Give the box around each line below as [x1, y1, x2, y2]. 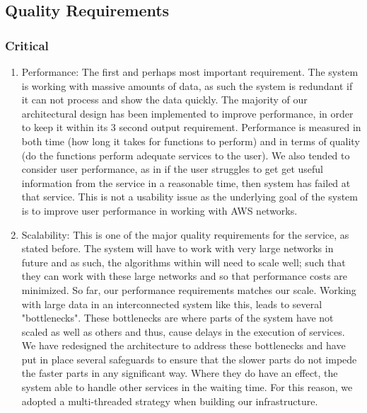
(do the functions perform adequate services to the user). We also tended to [21, 147, 350, 162]
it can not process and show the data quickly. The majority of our [21, 92, 308, 107]
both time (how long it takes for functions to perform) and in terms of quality [21, 133, 360, 148]
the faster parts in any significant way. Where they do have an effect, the [21, 366, 338, 380]
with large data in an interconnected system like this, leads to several [21, 296, 322, 311]
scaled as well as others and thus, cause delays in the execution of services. [21, 324, 345, 339]
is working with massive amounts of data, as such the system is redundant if [21, 78, 353, 93]
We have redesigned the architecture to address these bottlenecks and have [21, 338, 346, 353]
